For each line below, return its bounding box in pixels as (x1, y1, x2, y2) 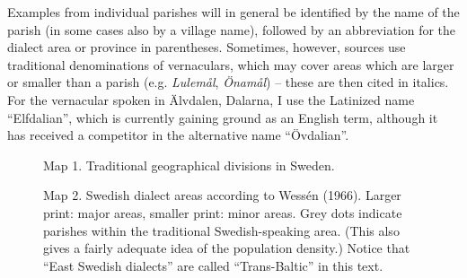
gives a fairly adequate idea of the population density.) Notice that (43, 239, 410, 257)
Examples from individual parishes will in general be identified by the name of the (7, 3, 460, 21)
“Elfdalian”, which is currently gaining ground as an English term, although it (7, 108, 438, 126)
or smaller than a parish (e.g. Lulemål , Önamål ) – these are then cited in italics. (7, 73, 449, 91)
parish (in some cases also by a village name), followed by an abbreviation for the (7, 20, 456, 39)
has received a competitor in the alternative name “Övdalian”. (7, 126, 349, 144)
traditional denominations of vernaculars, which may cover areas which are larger (7, 55, 454, 74)
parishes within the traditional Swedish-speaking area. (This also (43, 221, 400, 239)
